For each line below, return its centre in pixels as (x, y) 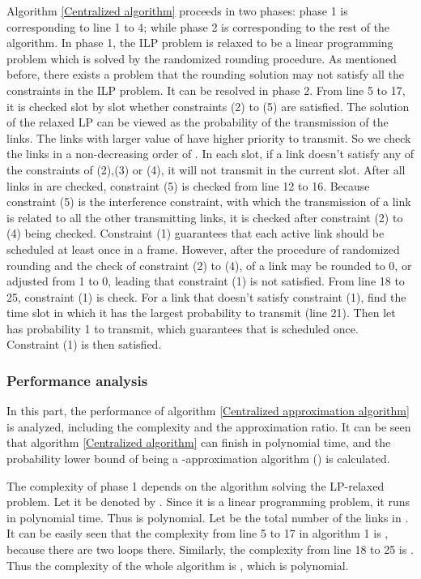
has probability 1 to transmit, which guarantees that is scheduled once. (183, 328)
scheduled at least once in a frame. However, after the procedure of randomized (203, 249)
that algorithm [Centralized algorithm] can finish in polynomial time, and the (199, 442)
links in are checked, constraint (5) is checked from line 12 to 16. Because (188, 185)
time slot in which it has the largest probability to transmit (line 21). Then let (201, 313)
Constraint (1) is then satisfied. (84, 344)
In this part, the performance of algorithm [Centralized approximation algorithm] (208, 411)
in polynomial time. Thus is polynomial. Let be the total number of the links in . (208, 517)
